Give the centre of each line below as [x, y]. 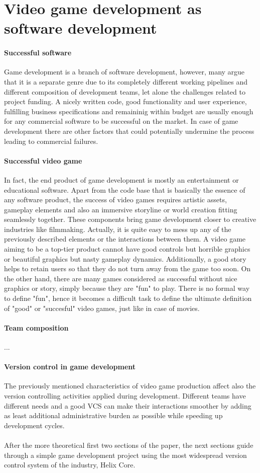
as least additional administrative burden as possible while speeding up [113, 415]
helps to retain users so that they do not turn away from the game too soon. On [127, 268]
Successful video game [43, 160]
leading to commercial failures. [51, 141]
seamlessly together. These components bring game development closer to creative [130, 219]
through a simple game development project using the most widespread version [125, 455]
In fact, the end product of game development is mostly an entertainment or [121, 179]
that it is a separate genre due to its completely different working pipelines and [126, 81]
